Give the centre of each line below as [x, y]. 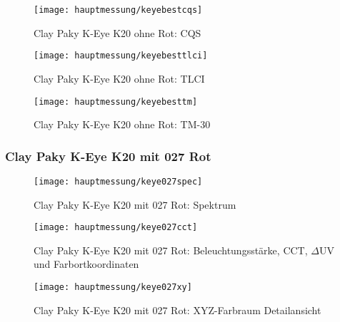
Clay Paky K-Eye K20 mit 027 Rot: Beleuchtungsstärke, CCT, [171, 250]
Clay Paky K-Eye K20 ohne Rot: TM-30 [122, 124]
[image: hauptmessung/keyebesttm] [116, 102]
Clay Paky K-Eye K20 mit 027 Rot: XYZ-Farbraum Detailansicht [177, 310]
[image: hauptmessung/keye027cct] [116, 228]
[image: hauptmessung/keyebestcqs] [118, 10]
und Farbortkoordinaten [86, 264]
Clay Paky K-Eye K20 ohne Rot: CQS [117, 32]
